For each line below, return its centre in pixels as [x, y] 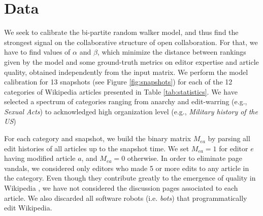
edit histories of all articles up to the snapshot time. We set [97, 148]
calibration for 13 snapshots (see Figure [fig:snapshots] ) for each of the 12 [118, 82]
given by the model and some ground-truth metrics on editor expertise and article [131, 61]
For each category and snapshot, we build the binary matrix [98, 138]
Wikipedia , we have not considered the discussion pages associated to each [121, 188]
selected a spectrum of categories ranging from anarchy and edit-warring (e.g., [126, 101]
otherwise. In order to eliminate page [185, 158]
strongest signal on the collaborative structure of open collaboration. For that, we [131, 42]
